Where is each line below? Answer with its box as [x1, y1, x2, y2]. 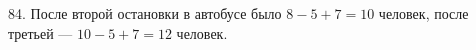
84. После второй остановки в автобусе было [8, 3, 282, 23]
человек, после [378, 3, 469, 23]
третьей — [8, 22, 73, 43]
